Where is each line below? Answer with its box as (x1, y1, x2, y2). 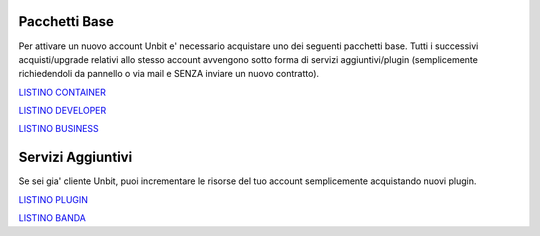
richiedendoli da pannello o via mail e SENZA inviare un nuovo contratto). (18, 68, 320, 80)
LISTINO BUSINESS (18, 123, 99, 135)
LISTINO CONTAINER (18, 86, 107, 98)
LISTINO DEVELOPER (18, 105, 107, 117)
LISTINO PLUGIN (18, 193, 89, 205)
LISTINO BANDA (18, 212, 87, 224)
